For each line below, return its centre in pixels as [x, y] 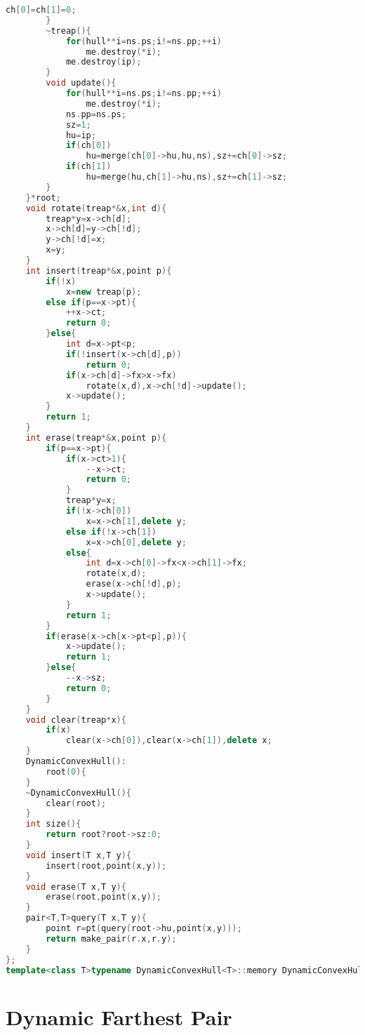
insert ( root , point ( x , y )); [106, 866]
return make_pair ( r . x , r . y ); [111, 939]
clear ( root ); [76, 803]
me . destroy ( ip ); [104, 62]
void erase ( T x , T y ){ [76, 887]
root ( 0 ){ [66, 772]
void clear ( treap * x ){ [76, 720]
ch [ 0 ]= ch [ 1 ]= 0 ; [41, 10]
